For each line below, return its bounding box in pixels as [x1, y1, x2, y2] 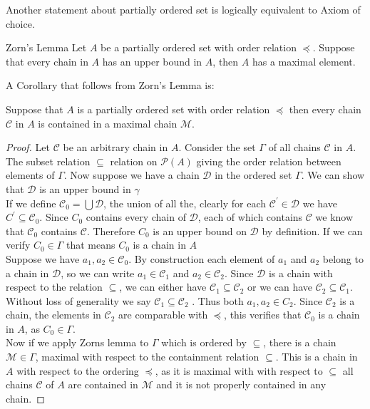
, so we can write [61, 265, 135, 280]
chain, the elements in [6, 307, 101, 322]
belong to [322, 251, 364, 266]
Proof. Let [6, 140, 50, 155]
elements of [6, 167, 55, 182]
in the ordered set [215, 167, 292, 182]
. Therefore [86, 223, 135, 238]
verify [6, 237, 31, 252]
